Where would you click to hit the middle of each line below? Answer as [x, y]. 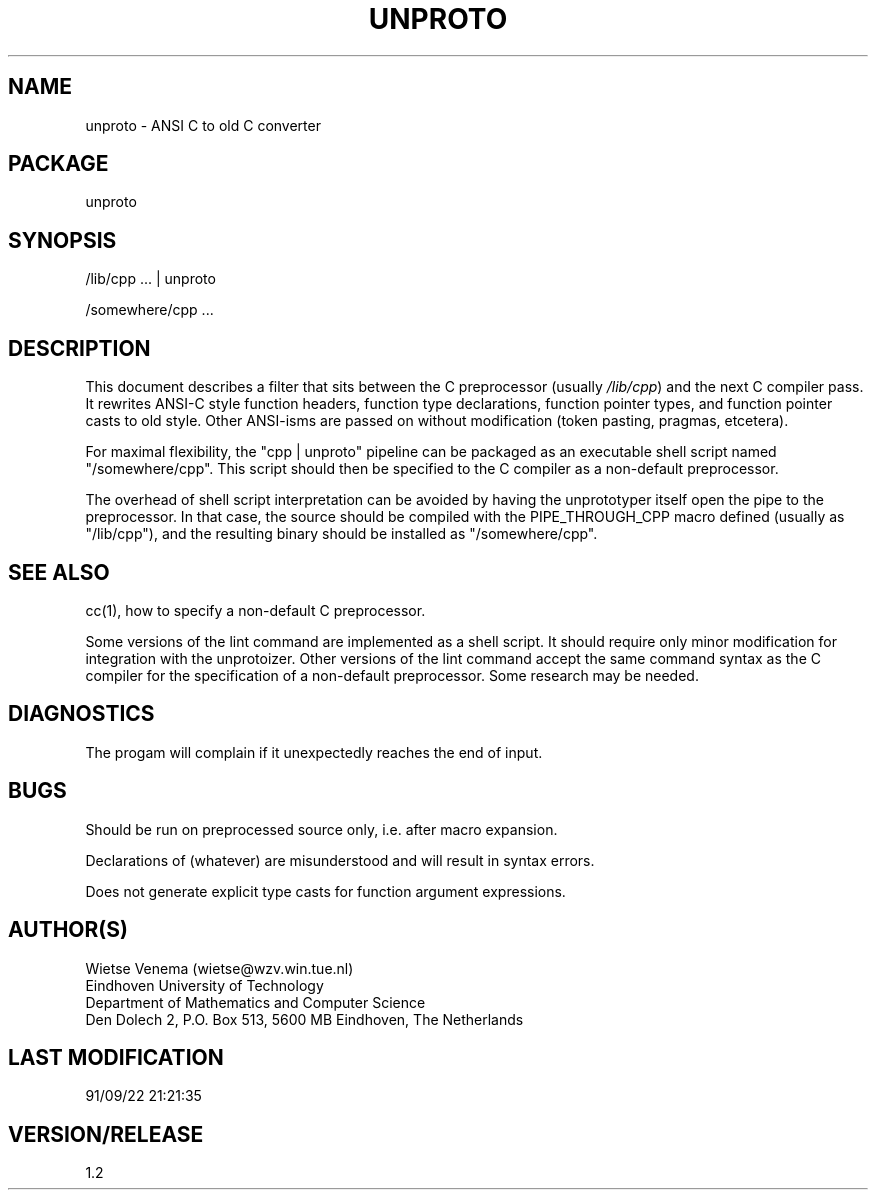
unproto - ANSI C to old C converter [203, 125]
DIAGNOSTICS [81, 714]
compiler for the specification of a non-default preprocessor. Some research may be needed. [392, 675]
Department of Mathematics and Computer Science [255, 1002]
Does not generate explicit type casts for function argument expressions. [325, 891]
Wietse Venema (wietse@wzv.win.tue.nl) [219, 968]
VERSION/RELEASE [106, 1134]
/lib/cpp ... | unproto [150, 279]
